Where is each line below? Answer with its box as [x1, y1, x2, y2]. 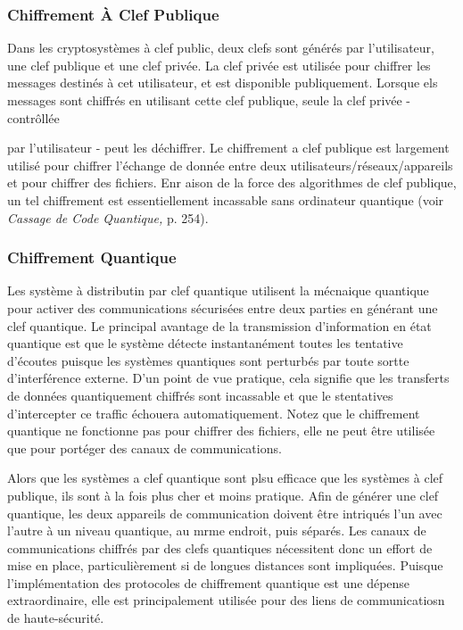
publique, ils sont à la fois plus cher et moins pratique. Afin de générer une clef [7, 485, 439, 504]
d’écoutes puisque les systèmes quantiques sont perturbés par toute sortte [7, 351, 409, 369]
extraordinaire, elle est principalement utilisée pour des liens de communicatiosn [7, 591, 445, 609]
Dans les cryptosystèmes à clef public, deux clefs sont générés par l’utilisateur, [7, 38, 434, 57]
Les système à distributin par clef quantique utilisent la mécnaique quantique [7, 281, 429, 300]
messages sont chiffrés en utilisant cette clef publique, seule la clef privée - [7, 91, 411, 109]
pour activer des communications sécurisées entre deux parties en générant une [7, 298, 438, 317]
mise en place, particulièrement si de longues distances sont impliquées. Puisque [7, 556, 443, 575]
